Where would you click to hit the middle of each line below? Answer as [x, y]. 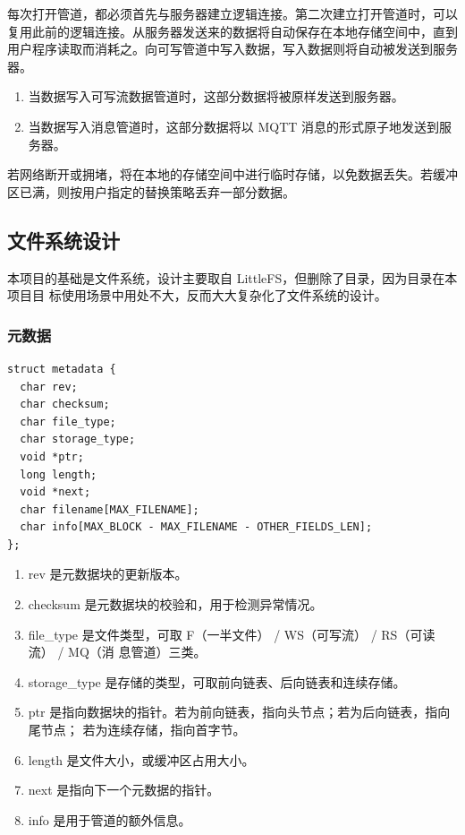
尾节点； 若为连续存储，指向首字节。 [137, 730]
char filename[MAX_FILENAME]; [110, 509]
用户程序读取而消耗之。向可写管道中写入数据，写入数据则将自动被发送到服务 [232, 49]
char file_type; [68, 422]
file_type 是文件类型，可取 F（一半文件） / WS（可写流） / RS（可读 [232, 634]
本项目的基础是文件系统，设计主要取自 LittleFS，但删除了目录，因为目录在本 [232, 277]
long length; [59, 474]
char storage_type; [78, 439]
